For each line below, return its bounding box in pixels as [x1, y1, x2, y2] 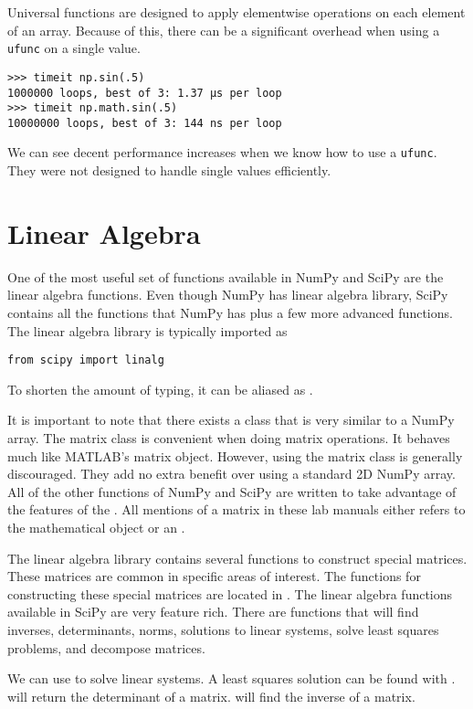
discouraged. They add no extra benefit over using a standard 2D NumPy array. [7, 464, 456, 483]
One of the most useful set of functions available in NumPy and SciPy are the [7, 267, 444, 286]
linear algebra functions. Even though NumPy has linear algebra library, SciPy [7, 285, 448, 304]
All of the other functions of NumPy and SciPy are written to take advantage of [7, 481, 457, 501]
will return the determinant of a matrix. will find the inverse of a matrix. [7, 686, 415, 705]
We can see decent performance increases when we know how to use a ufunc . [7, 143, 437, 162]
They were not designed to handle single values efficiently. [7, 161, 331, 180]
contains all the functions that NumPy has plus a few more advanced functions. [7, 303, 453, 323]
